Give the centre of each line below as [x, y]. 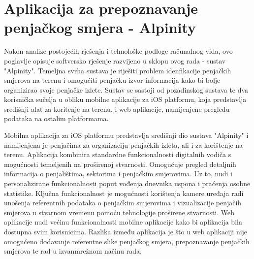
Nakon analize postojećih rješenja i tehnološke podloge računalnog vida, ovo [118, 51]
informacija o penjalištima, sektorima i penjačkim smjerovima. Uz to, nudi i [118, 174]
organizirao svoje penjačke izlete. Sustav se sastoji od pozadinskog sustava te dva [126, 89]
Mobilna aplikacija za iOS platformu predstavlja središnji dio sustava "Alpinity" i [126, 135]
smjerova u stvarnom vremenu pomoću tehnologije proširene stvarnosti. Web [119, 212]
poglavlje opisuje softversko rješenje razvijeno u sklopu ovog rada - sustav [115, 60]
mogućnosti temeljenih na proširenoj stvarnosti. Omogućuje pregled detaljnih [120, 164]
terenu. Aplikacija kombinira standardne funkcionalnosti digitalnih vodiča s [118, 154]
